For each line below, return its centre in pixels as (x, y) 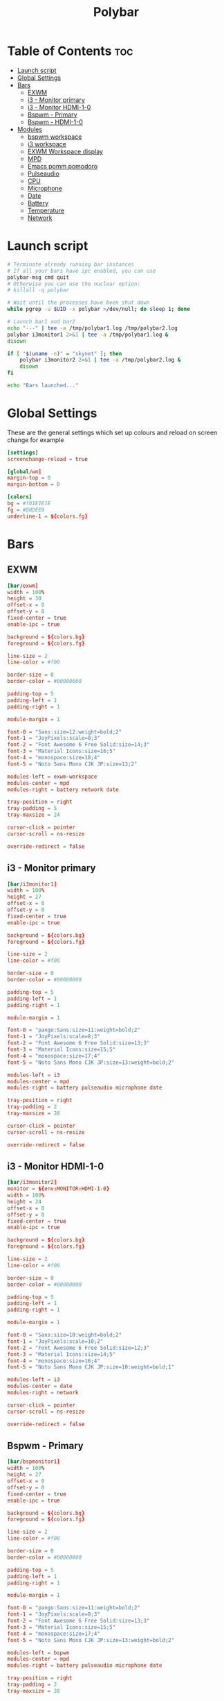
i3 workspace (47, 144)
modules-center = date (40, 1386)
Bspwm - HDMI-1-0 (55, 121)
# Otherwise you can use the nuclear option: (74, 284)
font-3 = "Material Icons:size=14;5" (62, 1354)
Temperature (46, 210)
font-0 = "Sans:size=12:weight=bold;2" (65, 732)
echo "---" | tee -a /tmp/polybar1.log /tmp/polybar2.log (92, 328)
